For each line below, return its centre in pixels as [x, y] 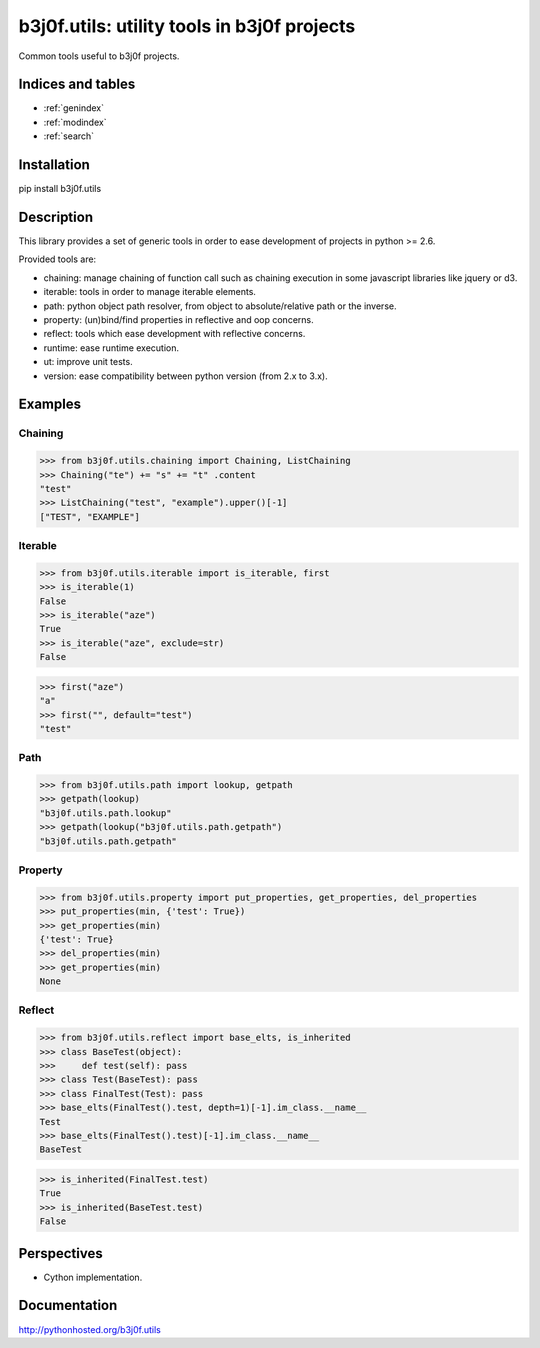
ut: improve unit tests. [88, 362]
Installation [54, 165]
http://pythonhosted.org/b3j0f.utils [90, 1329]
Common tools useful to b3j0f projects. [99, 56]
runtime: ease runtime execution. [111, 347]
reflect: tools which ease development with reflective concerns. [174, 334]
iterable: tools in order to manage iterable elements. [150, 292]
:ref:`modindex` [75, 122]
